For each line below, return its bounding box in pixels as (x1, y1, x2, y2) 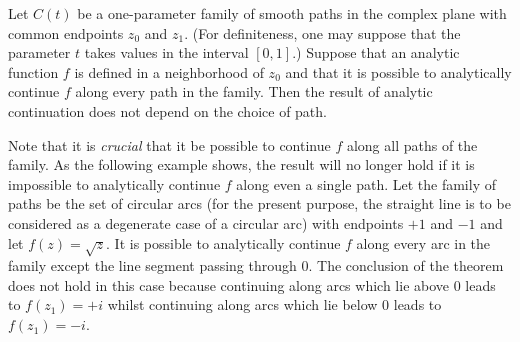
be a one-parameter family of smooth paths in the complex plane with (77, 3, 507, 23)
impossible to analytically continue (8, 173, 221, 194)
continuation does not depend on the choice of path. (8, 100, 327, 121)
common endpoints (8, 22, 124, 43)
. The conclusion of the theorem (308, 255, 504, 276)
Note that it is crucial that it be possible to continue (8, 134, 331, 155)
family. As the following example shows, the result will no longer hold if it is (8, 154, 475, 175)
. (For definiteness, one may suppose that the (184, 22, 461, 43)
